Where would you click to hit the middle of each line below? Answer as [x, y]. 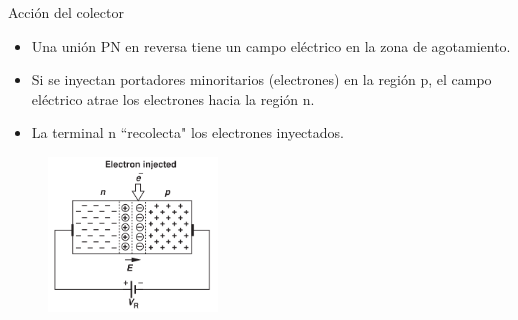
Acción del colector [66, 12]
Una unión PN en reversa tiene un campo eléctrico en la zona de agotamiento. [271, 45]
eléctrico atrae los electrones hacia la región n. [173, 98]
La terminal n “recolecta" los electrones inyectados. [187, 132]
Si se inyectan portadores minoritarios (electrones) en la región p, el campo [261, 79]
